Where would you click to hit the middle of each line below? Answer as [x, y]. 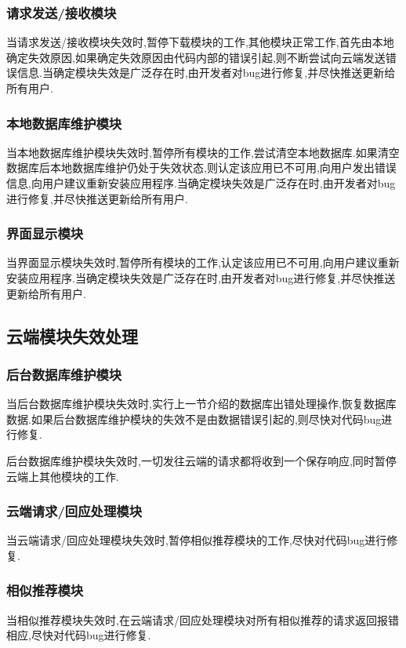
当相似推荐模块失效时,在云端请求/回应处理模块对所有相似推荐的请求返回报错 [203, 619]
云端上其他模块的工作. [63, 476]
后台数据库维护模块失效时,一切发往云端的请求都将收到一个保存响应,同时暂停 [201, 460]
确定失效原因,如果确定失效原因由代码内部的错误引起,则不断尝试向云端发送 [196, 57]
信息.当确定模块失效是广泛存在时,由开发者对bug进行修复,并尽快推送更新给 [206, 73]
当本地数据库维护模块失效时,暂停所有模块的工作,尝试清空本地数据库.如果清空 [203, 152]
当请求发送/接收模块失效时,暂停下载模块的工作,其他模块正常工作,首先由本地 [200, 42]
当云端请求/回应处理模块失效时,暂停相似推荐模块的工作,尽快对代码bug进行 [197, 540]
